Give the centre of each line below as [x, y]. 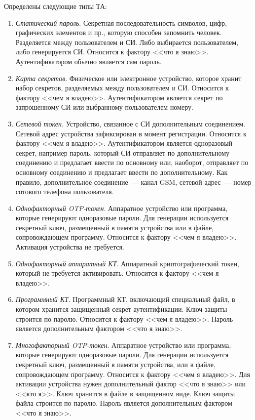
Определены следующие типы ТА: [55, 6]
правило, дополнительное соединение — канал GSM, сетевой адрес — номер [133, 182]
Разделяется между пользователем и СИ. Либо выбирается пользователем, [127, 42]
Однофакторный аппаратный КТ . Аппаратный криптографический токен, [127, 263]
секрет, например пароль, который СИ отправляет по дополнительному [123, 152]
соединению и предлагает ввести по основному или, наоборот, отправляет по [132, 162]
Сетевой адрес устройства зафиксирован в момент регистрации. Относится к [131, 133]
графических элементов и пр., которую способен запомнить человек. [119, 32]
